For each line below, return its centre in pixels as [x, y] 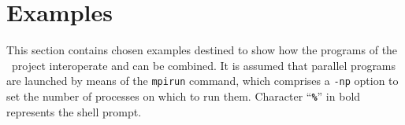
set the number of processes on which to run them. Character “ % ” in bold [184, 96]
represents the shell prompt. [74, 111]
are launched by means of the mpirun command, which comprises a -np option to [202, 81]
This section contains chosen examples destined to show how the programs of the [202, 50]
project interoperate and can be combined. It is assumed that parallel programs [204, 65]
